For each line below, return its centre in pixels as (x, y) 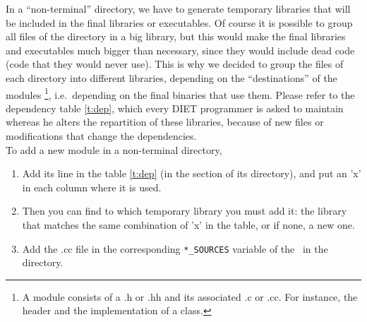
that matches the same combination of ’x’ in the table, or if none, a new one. (188, 224)
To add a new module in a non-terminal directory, (114, 149)
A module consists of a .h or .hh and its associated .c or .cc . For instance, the (190, 296)
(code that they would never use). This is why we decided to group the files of (175, 64)
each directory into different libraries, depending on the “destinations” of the (172, 77)
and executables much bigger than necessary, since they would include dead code (180, 50)
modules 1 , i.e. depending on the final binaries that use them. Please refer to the (180, 93)
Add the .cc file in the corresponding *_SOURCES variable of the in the (175, 248)
